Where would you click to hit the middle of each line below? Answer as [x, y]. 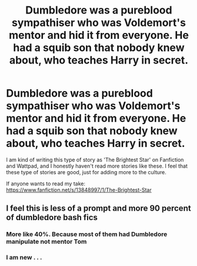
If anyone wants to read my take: [46, 184]
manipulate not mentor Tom [46, 242]
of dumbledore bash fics [52, 217]
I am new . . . [24, 258]
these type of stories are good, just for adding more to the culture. [86, 172]
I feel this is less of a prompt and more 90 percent [98, 209]
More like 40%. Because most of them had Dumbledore [87, 234]
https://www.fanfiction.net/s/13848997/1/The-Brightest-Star [79, 189]
